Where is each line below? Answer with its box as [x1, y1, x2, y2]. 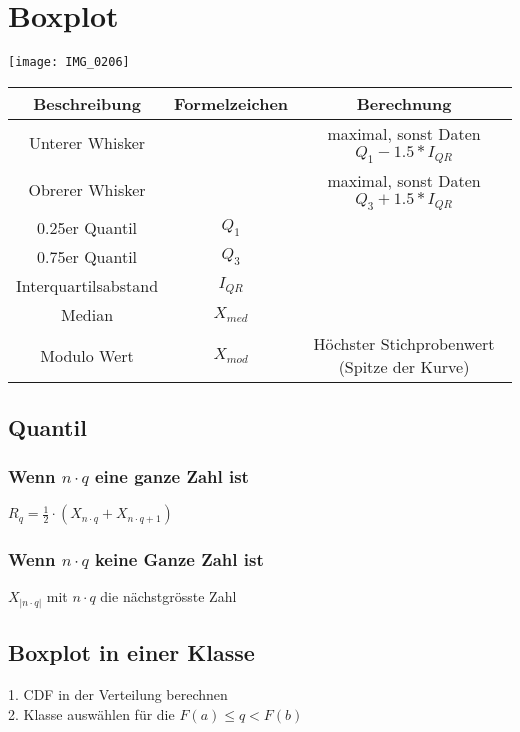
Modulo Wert [40, 343, 134, 367]
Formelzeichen [174, 91, 289, 115]
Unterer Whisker [28, 130, 146, 154]
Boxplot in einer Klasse [8, 637, 255, 668]
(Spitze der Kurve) [338, 355, 470, 379]
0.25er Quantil [37, 216, 138, 240]
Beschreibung [33, 91, 141, 115]
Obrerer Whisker [28, 178, 146, 202]
